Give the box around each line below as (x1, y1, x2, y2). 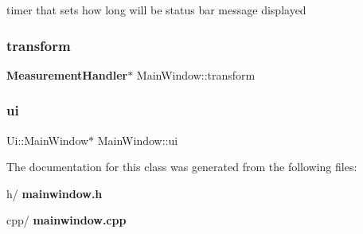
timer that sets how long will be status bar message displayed (6, 2, 306, 18)
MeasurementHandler (6, 66, 128, 83)
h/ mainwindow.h (6, 185, 103, 201)
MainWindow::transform (136, 66, 256, 83)
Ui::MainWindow (6, 131, 89, 148)
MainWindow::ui (97, 131, 178, 148)
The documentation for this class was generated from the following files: (6, 158, 357, 175)
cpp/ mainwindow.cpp (6, 212, 127, 228)
